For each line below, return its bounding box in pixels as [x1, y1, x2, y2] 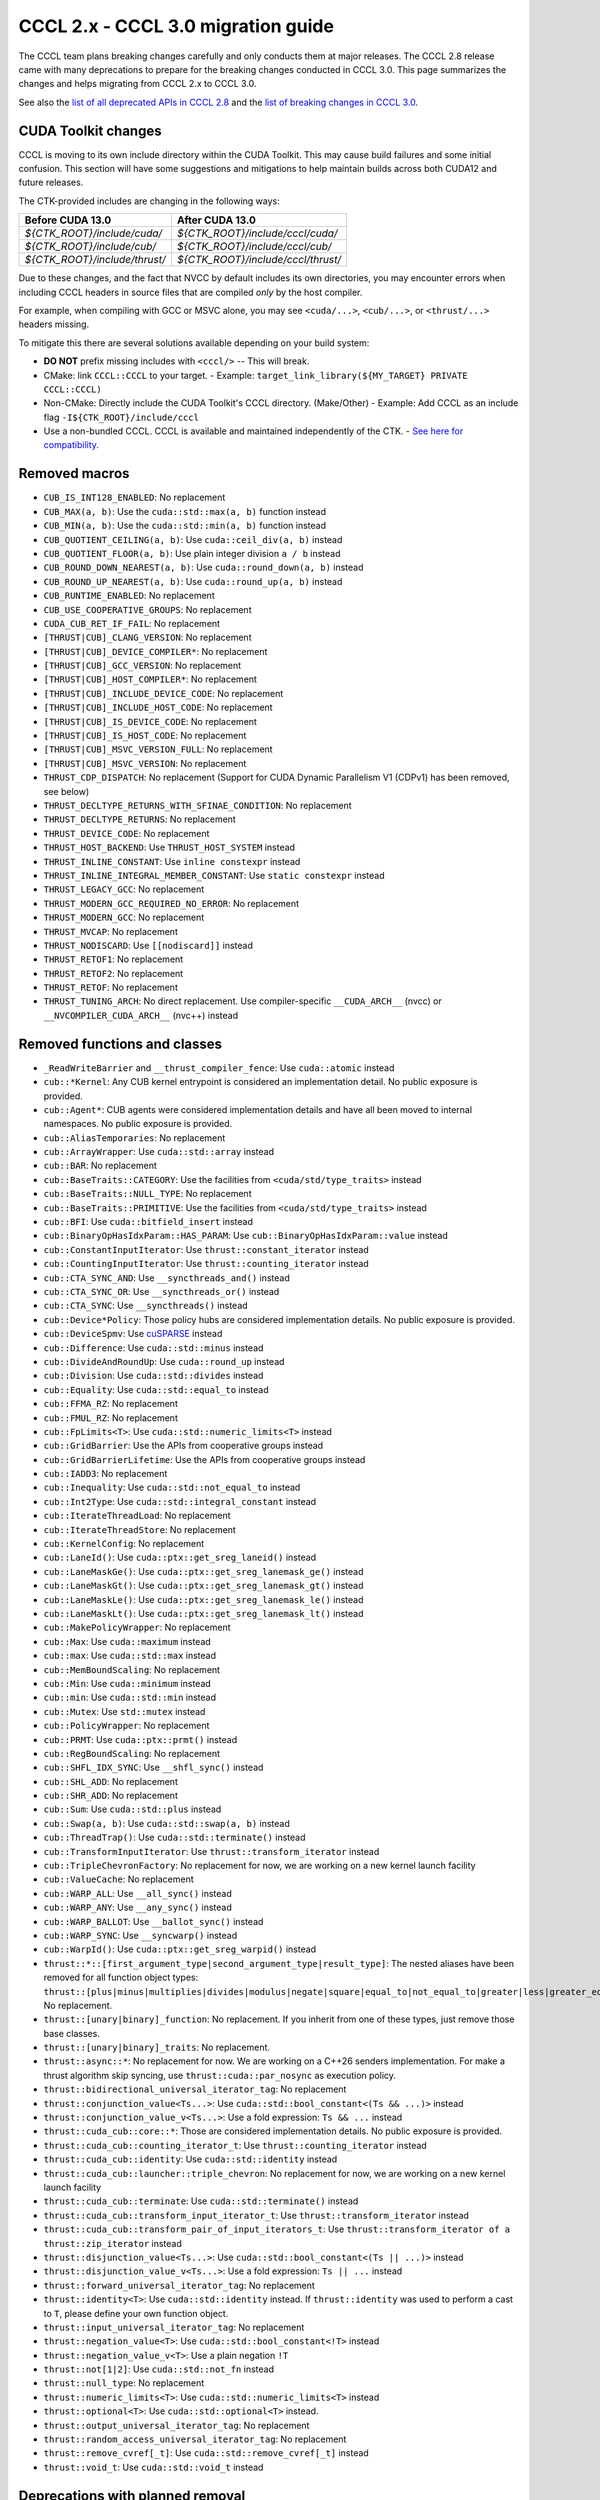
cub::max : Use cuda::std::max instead [43, 1650, 217, 1662]
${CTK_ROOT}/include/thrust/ [24, 253, 166, 267]
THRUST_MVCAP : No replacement [43, 925, 179, 937]
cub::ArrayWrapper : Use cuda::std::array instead [43, 1146, 275, 1158]
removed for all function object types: [43, 1971, 199, 1984]
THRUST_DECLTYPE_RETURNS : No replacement [43, 813, 237, 825]
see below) [43, 785, 90, 797]
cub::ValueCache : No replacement [43, 1873, 194, 1885]
